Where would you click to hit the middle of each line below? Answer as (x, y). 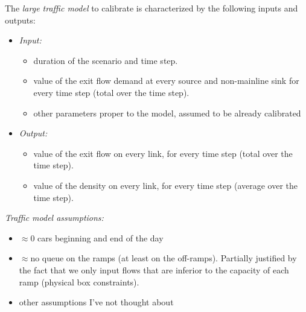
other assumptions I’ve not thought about (96, 302)
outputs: (20, 20)
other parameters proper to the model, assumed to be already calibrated (167, 113)
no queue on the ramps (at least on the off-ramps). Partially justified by (164, 258)
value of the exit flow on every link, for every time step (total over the (163, 153)
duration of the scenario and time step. (106, 60)
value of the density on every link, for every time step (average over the (166, 185)
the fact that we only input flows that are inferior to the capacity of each (154, 269)
